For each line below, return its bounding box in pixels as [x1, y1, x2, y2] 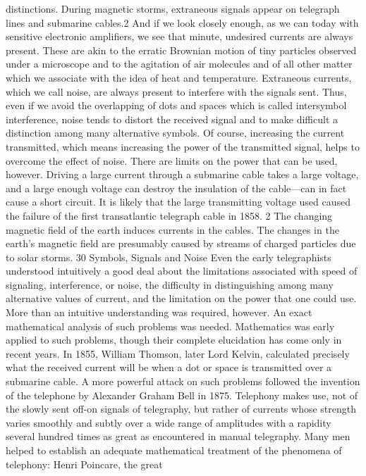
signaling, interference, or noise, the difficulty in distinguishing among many [6, 277, 334, 292]
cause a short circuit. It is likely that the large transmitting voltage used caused [6, 194, 351, 209]
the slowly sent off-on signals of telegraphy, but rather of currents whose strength [6, 401, 356, 416]
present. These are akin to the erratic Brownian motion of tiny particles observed [6, 42, 357, 57]
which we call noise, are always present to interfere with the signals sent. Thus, [6, 84, 347, 99]
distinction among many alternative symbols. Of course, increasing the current [6, 125, 345, 140]
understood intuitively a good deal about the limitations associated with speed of [6, 263, 358, 278]
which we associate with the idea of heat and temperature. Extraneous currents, [6, 70, 352, 84]
